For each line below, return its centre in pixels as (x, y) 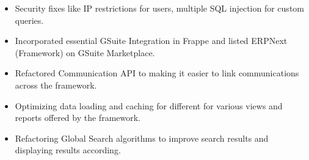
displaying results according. (68, 150)
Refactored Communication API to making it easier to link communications (157, 73)
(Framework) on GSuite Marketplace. (85, 52)
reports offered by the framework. (78, 118)
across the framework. (56, 85)
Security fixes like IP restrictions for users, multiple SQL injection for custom (159, 8)
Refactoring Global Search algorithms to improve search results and (142, 138)
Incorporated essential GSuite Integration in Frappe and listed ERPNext (151, 41)
